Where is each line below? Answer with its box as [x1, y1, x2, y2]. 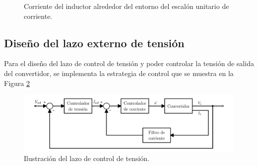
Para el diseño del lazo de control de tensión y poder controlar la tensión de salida [4, 58, 254, 69]
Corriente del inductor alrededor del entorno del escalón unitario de [24, 1, 229, 11]
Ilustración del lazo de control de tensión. [24, 153, 150, 164]
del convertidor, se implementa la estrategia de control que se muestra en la [4, 68, 234, 78]
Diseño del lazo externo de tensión [4, 35, 185, 50]
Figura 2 [4, 78, 30, 88]
